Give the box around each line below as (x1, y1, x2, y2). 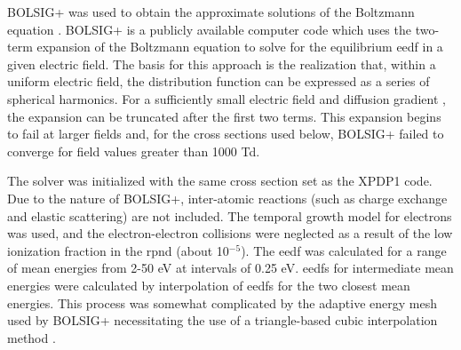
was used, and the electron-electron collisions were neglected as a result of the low (7, 224, 453, 243)
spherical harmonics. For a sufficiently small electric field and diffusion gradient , (7, 89, 446, 107)
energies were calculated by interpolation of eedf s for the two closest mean (7, 275, 410, 294)
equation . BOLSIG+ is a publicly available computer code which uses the (7, 20, 411, 38)
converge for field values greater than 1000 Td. (7, 141, 260, 160)
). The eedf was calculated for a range (241, 241, 447, 259)
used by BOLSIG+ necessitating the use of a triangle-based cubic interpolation (7, 311, 438, 330)
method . (7, 328, 56, 346)
